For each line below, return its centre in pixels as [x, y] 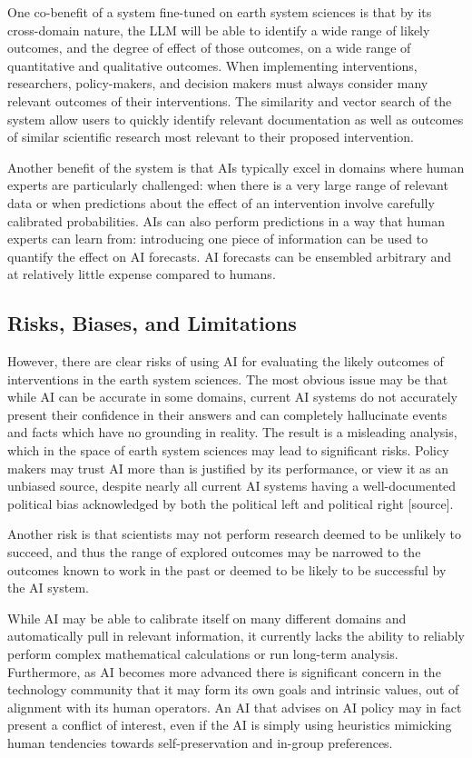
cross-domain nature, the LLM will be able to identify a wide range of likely [219, 30]
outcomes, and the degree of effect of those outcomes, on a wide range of [209, 48]
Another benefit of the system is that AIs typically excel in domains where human [236, 167]
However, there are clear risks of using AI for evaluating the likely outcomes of [226, 361]
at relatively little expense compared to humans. [142, 274]
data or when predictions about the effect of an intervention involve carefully [221, 202]
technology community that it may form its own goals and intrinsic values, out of [233, 689]
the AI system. [48, 588]
